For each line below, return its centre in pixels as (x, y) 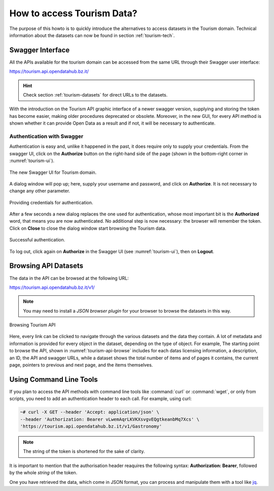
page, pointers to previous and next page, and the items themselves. (81, 365)
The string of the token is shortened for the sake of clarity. (84, 451)
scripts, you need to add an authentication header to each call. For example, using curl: (100, 398)
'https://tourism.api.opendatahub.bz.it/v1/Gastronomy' (91, 426)
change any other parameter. (40, 191)
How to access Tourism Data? (73, 13)
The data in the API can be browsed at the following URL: (69, 278)
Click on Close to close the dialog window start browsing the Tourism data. (88, 228)
